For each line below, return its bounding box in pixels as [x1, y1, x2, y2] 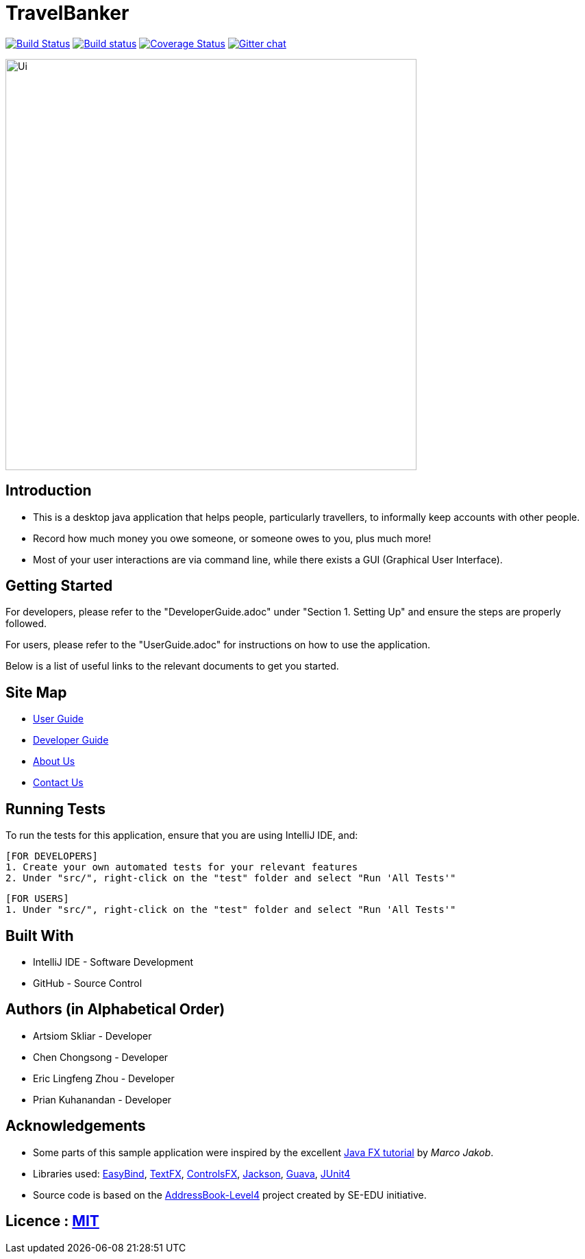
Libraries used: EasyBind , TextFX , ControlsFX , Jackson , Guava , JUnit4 [33, 1167, 351, 1179]
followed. [5, 618, 47, 630]
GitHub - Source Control [33, 977, 142, 989]
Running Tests [5, 800, 105, 818]
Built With [5, 927, 74, 944]
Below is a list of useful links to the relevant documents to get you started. [5, 660, 339, 672]
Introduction [5, 482, 92, 500]
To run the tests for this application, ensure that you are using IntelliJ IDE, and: [5, 829, 358, 842]
